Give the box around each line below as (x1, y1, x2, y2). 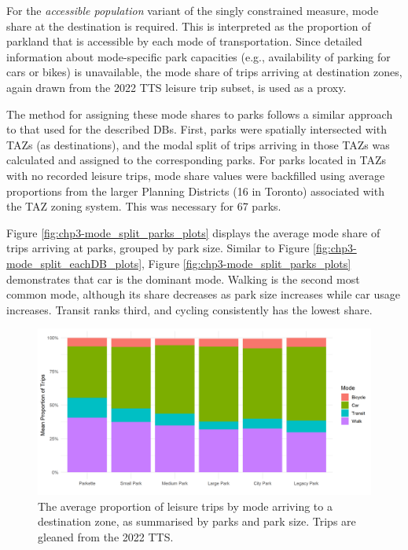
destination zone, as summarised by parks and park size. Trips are (38, 513, 356, 530)
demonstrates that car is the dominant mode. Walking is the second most (6, 270, 360, 287)
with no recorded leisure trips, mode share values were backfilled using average (6, 167, 385, 183)
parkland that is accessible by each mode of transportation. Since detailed (6, 33, 362, 49)
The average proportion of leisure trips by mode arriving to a (38, 497, 333, 514)
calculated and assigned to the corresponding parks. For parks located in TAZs (6, 152, 387, 168)
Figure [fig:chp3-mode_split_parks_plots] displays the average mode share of (6, 224, 380, 240)
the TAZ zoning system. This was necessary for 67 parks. (6, 198, 281, 214)
